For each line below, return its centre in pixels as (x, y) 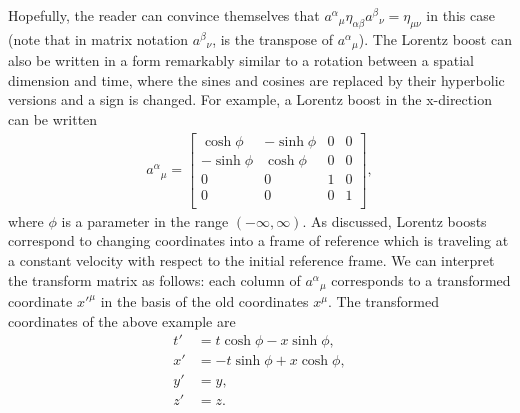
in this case (460, 15)
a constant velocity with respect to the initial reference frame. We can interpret (251, 260)
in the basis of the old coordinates (204, 301)
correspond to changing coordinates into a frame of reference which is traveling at (258, 240)
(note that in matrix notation (98, 38)
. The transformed (383, 301)
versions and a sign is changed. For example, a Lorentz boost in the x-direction (250, 99)
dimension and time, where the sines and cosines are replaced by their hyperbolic (256, 79)
